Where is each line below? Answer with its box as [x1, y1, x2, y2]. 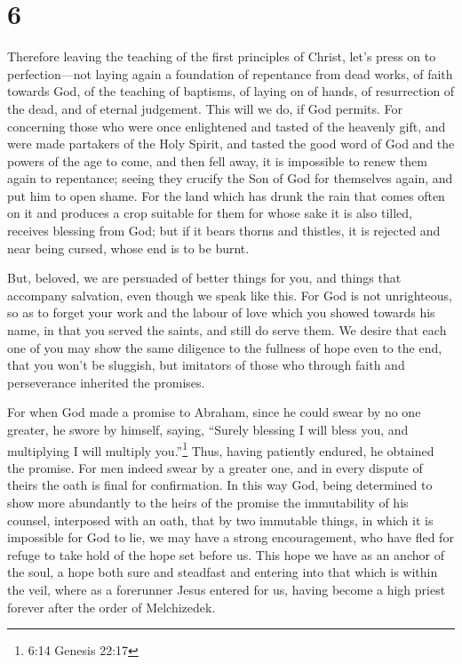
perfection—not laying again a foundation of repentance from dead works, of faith [7, 64, 453, 83]
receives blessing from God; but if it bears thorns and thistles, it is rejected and [7, 221, 441, 240]
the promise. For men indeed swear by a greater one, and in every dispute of [7, 458, 423, 476]
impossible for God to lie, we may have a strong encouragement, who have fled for [7, 528, 454, 547]
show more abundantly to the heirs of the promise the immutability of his [7, 493, 409, 512]
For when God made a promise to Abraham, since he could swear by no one [7, 403, 421, 421]
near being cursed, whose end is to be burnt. [7, 238, 250, 257]
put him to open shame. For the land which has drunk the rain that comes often [7, 186, 445, 204]
